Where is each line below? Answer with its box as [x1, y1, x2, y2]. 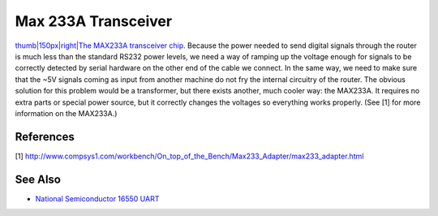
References [15, 130, 75, 144]
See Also [15, 172, 61, 186]
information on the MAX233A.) [15, 108, 118, 118]
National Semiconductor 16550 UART [35, 193, 160, 203]
